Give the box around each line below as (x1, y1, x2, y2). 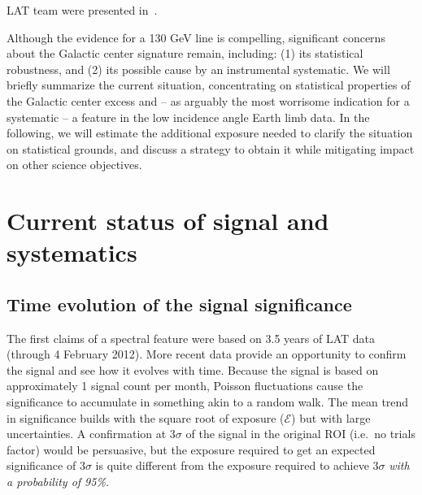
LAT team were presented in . (7, 2, 158, 18)
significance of (7, 457, 76, 474)
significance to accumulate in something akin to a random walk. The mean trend (7, 393, 409, 410)
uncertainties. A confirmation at (7, 425, 167, 442)
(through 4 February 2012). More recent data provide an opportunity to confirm (7, 345, 407, 363)
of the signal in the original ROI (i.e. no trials (185, 425, 415, 442)
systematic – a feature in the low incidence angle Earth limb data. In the (7, 108, 370, 125)
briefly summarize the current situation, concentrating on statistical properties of (7, 76, 411, 93)
